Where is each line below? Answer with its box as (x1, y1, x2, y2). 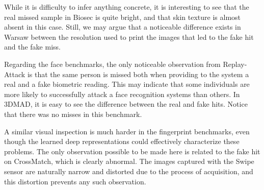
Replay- (223, 58, 247, 69)
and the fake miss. (4, 41, 61, 52)
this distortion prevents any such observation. (4, 176, 146, 186)
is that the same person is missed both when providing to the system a (27, 68, 249, 79)
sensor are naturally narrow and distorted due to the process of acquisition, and (4, 165, 253, 176)
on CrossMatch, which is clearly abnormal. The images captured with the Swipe (4, 156, 254, 167)
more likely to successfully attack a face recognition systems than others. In (4, 88, 240, 99)
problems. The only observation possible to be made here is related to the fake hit (4, 146, 260, 156)
